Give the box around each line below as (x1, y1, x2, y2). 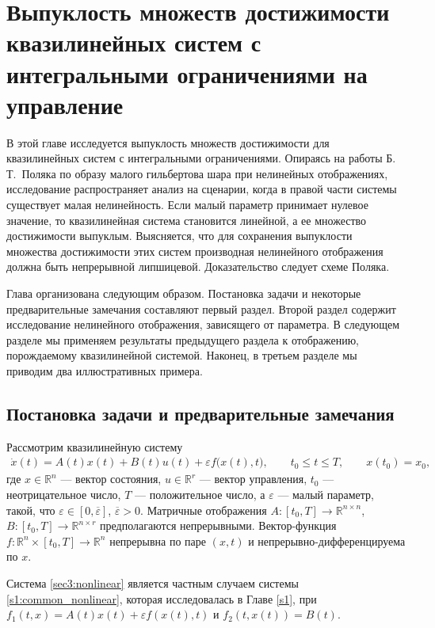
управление (6, 88, 124, 120)
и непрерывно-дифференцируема (248, 532, 406, 549)
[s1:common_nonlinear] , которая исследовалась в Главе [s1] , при (6, 590, 317, 607)
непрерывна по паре (109, 532, 207, 549)
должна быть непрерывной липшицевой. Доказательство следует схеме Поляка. (6, 258, 390, 275)
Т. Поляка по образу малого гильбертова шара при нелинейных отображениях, (6, 165, 388, 181)
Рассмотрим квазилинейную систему (6, 438, 183, 455)
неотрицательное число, (6, 486, 121, 503)
